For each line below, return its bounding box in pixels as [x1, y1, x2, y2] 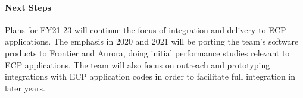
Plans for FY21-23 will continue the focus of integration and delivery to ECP [5, 23, 286, 36]
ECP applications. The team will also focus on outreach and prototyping [5, 58, 270, 71]
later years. [5, 81, 45, 94]
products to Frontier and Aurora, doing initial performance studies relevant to [5, 46, 290, 59]
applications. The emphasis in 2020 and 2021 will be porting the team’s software [5, 35, 299, 48]
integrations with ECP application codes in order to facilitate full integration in [5, 70, 296, 83]
